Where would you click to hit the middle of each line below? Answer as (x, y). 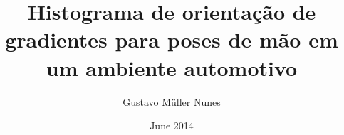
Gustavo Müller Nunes (172, 101)
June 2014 (172, 125)
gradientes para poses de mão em (172, 39)
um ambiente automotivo (172, 67)
